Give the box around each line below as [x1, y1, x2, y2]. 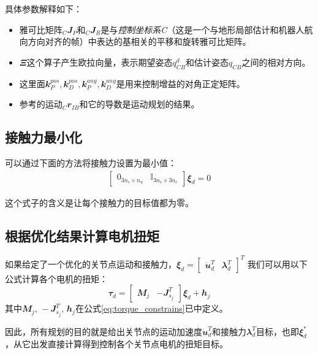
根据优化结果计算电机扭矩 [5, 226, 159, 245]
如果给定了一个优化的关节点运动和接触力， [5, 257, 176, 270]
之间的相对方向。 [241, 55, 311, 68]
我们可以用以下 [247, 257, 308, 270]
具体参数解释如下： [5, 2, 82, 15]
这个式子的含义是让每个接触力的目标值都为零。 [5, 196, 194, 209]
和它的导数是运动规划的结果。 [79, 98, 200, 110]
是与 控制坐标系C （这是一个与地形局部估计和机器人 [100, 23, 305, 36]
